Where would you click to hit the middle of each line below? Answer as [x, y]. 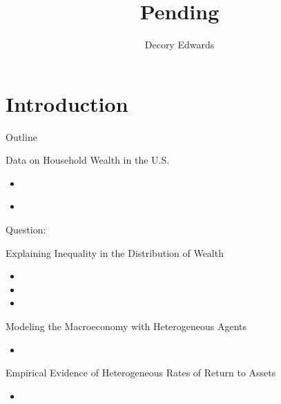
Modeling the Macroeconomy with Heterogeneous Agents [126, 326]
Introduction [67, 103]
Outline [21, 136]
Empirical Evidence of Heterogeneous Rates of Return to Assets [141, 373]
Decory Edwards [180, 45]
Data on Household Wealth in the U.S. [88, 160]
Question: [26, 230]
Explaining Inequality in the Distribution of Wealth [115, 252]
